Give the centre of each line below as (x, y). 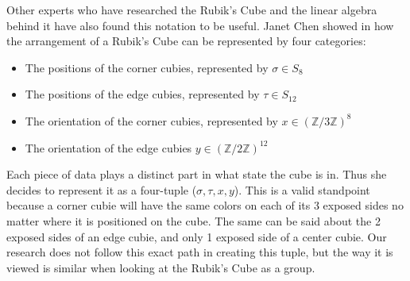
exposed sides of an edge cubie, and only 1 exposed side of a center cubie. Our (197, 236)
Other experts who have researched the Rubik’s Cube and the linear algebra (192, 10)
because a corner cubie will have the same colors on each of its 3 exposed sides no (205, 205)
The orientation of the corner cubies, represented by (151, 120)
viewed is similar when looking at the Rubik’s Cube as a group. (161, 267)
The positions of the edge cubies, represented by (142, 94)
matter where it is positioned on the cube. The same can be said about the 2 (193, 220)
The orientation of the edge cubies (108, 147)
